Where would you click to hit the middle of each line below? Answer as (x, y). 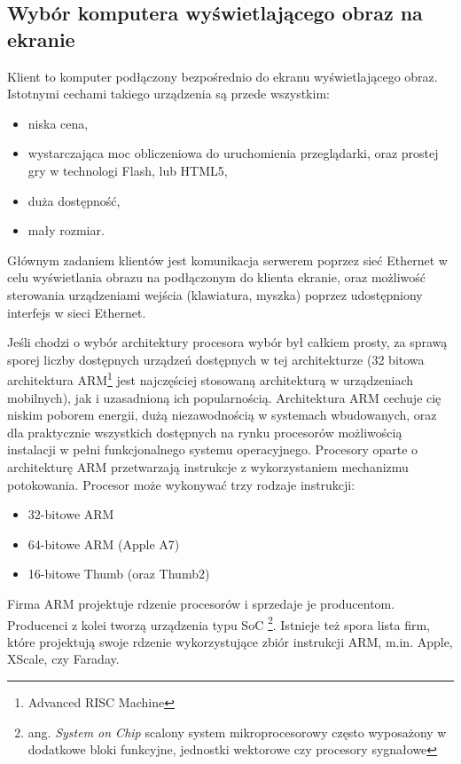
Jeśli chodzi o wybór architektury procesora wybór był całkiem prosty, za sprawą (227, 342)
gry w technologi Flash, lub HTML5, (128, 170)
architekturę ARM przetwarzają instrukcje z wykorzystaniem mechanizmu (208, 466)
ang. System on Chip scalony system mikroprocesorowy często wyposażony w (237, 732)
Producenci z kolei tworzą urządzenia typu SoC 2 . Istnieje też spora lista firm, (219, 623)
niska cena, (58, 123)
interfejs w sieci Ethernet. (77, 312)
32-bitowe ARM (71, 514)
